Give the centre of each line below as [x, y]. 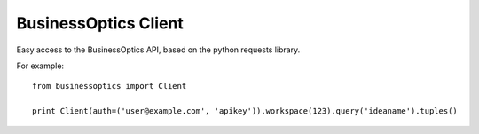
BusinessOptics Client [100, 23]
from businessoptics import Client [110, 86]
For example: [40, 66]
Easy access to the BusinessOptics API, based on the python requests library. [158, 50]
